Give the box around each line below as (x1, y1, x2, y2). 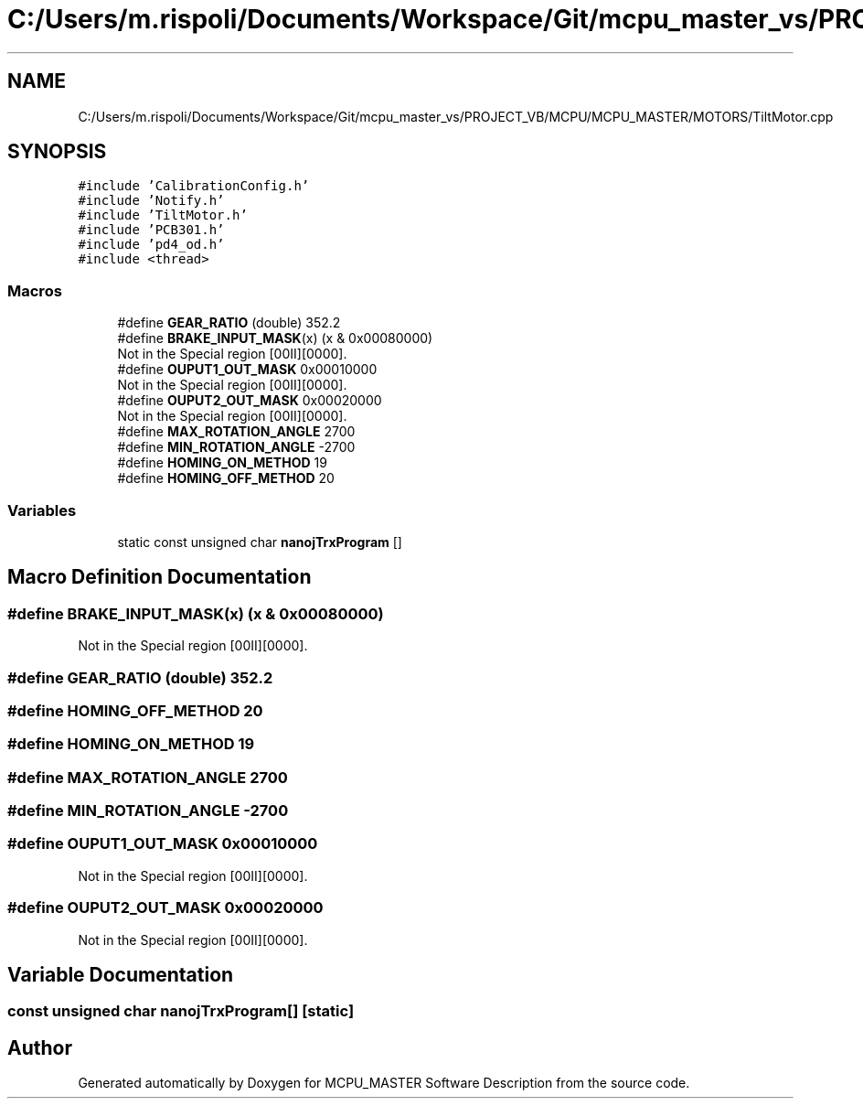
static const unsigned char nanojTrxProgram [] (117, 533, 402, 550)
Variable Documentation (7, 962, 234, 986)
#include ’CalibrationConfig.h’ (78, 178, 310, 194)
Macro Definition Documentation (7, 565, 312, 589)
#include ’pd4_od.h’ (78, 237, 225, 252)
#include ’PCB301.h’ (78, 222, 225, 238)
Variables (7, 500, 77, 520)
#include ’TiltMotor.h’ (78, 208, 248, 223)
